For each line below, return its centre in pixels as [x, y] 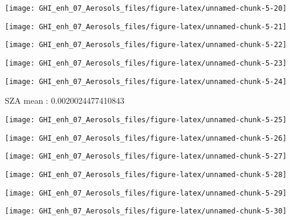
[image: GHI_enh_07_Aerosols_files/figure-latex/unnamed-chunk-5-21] [146, 27]
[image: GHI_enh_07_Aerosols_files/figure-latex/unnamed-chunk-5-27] [146, 157]
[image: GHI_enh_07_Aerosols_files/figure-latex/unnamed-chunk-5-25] [146, 120]
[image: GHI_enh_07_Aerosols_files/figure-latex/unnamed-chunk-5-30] [146, 211]
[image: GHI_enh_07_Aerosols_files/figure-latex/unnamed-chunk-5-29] [146, 193]
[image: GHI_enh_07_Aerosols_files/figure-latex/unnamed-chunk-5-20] [146, 8]
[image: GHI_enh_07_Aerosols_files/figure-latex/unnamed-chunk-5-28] [146, 174]
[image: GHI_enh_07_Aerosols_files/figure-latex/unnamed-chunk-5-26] [146, 138]
